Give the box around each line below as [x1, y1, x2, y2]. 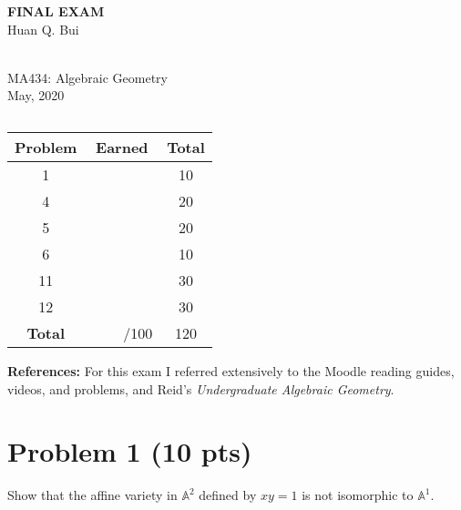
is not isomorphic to [302, 485, 414, 505]
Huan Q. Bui [7, 19, 79, 38]
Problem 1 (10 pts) [7, 433, 252, 470]
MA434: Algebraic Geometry [7, 67, 168, 87]
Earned [96, 136, 149, 158]
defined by [199, 485, 257, 505]
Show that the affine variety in [7, 485, 178, 505]
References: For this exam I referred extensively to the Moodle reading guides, [7, 361, 455, 380]
